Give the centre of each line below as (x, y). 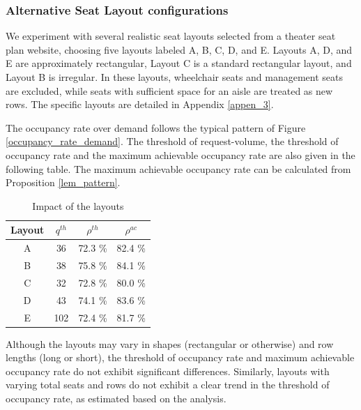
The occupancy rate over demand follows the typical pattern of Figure (156, 127)
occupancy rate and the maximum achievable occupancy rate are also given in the (180, 154)
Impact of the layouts (78, 205)
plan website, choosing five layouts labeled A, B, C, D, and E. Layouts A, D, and (179, 49)
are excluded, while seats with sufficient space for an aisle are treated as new (169, 90)
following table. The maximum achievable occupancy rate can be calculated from (178, 168)
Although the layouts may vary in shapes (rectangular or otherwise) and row (170, 343)
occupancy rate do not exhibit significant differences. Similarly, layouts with (168, 371)
